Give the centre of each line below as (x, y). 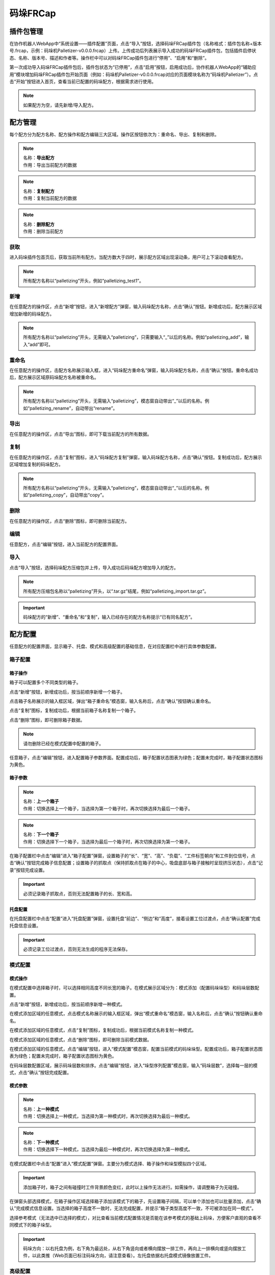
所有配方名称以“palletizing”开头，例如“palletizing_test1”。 (84, 281)
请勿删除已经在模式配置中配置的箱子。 (63, 743)
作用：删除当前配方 (43, 232)
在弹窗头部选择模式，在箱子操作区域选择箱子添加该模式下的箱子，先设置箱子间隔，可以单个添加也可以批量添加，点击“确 (135, 1201)
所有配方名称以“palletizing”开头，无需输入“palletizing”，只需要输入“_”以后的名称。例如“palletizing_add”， (134, 337)
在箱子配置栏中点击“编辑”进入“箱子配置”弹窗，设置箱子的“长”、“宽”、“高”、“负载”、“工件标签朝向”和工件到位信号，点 (132, 856)
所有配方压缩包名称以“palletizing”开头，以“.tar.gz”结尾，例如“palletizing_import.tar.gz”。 (116, 591)
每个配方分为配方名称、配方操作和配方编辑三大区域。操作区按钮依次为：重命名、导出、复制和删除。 (114, 134)
